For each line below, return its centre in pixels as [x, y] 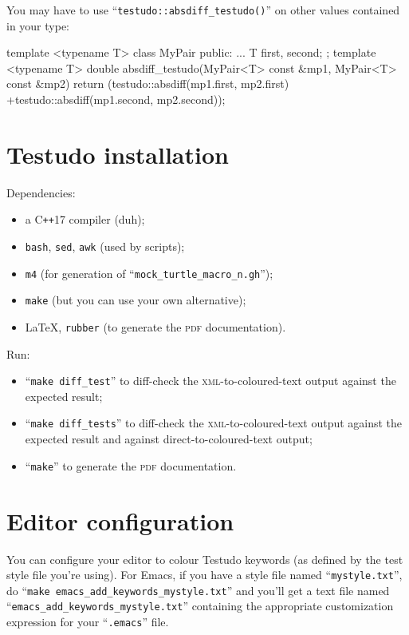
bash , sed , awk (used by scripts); [105, 246]
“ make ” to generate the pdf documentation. [131, 465]
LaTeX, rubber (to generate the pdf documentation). [155, 326]
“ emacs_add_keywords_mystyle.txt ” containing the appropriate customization [200, 606]
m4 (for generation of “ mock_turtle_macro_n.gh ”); [149, 273]
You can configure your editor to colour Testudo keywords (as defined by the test [205, 559]
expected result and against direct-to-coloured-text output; [169, 439]
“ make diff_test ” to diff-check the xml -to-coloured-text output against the [210, 381]
